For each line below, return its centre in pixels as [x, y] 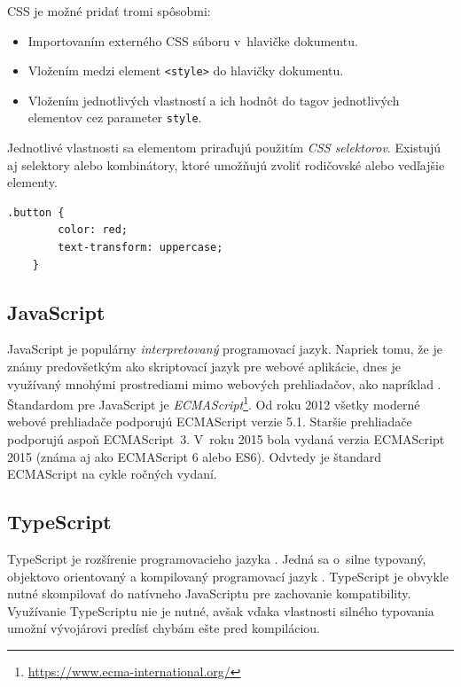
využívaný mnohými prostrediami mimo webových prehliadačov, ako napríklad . [224, 383]
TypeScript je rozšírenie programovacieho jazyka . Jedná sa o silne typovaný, [217, 559]
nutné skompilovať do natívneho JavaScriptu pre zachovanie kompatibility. [209, 593]
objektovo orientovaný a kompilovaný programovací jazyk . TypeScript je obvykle [228, 576]
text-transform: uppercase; [141, 248]
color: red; [93, 230]
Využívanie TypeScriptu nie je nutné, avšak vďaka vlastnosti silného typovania [221, 610]
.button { [36, 212]
